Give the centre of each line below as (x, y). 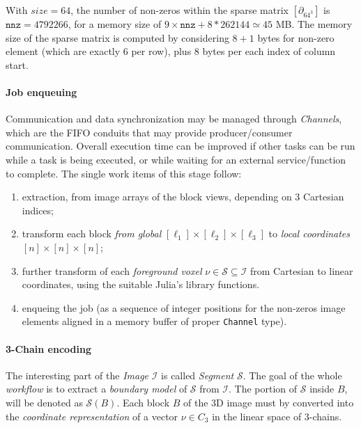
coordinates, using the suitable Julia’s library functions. (141, 284)
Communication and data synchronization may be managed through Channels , (174, 119)
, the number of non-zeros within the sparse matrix (179, 10)
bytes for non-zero (296, 37)
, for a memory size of (115, 24)
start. (17, 64)
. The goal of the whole (292, 375)
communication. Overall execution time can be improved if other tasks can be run (180, 146)
